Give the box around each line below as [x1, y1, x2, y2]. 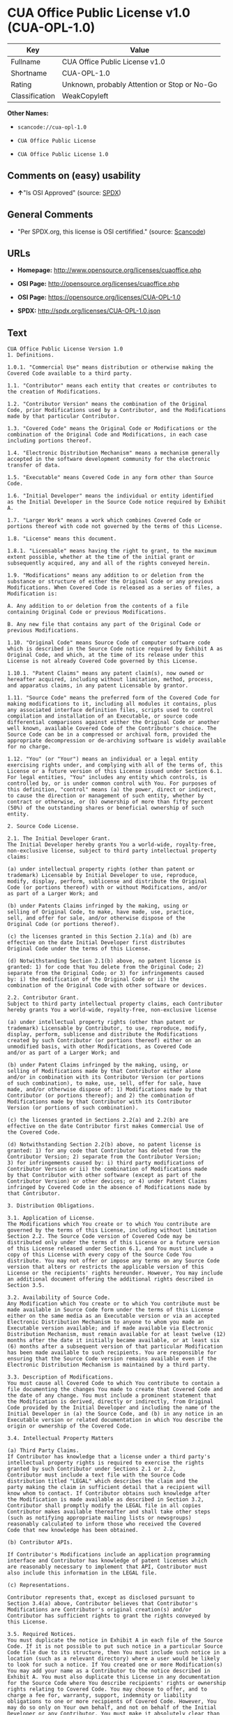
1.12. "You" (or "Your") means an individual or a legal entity [7, 755, 198, 763]
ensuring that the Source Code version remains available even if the [7, 1355, 217, 1362]
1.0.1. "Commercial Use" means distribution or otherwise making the [7, 364, 214, 371]
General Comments [7, 208, 93, 221]
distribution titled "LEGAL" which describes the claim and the [7, 1478, 198, 1485]
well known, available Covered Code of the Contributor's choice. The [7, 725, 217, 732]
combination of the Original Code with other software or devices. [7, 982, 208, 989]
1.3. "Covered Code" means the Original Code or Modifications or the [7, 425, 217, 432]
